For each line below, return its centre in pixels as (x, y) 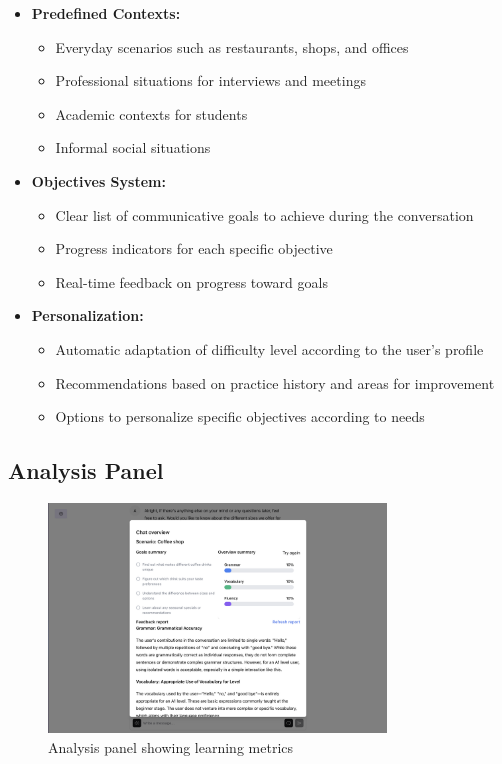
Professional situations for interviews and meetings (210, 80)
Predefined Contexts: (106, 13)
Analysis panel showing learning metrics (170, 747)
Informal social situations (133, 147)
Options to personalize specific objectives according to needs (240, 416)
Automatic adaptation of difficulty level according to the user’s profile (269, 348)
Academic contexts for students (151, 113)
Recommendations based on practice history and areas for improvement (275, 382)
